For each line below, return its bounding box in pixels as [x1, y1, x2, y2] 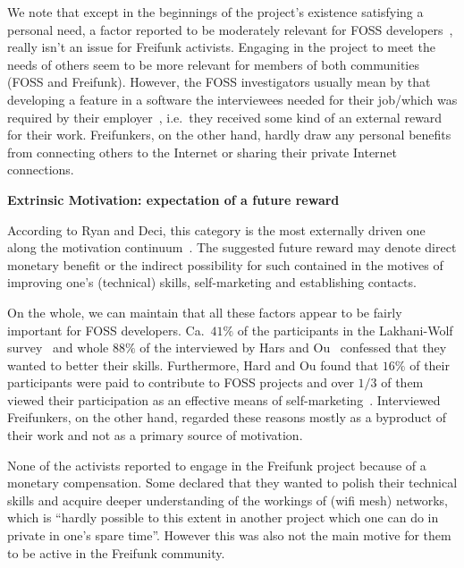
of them [381, 373, 424, 392]
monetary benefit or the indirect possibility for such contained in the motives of [7, 255, 443, 274]
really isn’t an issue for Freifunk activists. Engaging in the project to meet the [7, 38, 435, 56]
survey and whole [7, 338, 109, 357]
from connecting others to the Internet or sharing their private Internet [7, 142, 398, 161]
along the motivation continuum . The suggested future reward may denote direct [7, 238, 457, 257]
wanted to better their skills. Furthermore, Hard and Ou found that [7, 355, 379, 374]
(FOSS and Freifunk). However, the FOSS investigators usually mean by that [7, 72, 431, 91]
